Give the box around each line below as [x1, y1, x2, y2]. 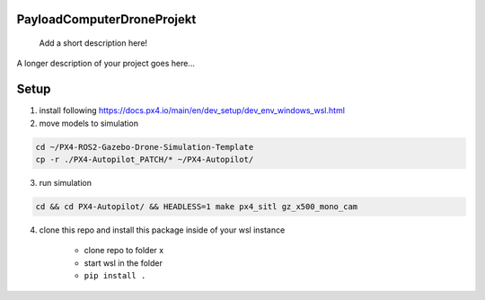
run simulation [39, 178, 92, 189]
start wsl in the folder [84, 257, 163, 269]
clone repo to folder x [84, 245, 164, 256]
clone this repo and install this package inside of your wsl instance [39, 225, 286, 235]
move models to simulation [39, 118, 139, 128]
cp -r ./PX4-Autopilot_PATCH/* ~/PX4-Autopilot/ [35, 154, 254, 165]
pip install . [84, 270, 146, 281]
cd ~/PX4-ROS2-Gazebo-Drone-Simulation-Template [35, 142, 254, 152]
